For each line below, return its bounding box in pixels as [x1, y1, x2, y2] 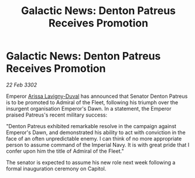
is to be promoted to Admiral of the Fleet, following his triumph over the [6, 98, 179, 106]
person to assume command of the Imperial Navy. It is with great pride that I [6, 141, 190, 148]
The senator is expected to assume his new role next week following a [6, 159, 176, 166]
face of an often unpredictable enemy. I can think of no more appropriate [6, 135, 182, 142]
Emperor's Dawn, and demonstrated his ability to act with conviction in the [6, 129, 186, 136]
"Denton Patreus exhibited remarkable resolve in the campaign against [6, 122, 177, 129]
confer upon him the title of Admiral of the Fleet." [6, 148, 124, 155]
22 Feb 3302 [6, 81, 37, 88]
